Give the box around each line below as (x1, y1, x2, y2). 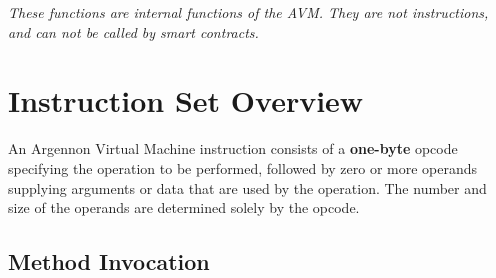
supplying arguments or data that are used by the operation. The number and (8, 177, 487, 198)
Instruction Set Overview (8, 80, 364, 121)
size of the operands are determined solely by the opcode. (8, 197, 360, 218)
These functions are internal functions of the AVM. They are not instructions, (8, 2, 489, 22)
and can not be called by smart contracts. (8, 21, 259, 42)
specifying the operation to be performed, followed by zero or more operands (8, 157, 478, 178)
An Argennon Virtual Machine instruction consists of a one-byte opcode (8, 138, 458, 159)
